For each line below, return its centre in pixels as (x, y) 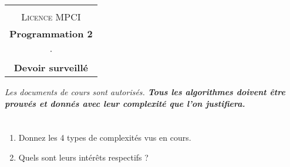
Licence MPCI (51, 17)
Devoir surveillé (51, 67)
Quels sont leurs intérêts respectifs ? (83, 157)
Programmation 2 (51, 34)
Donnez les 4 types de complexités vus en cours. (105, 138)
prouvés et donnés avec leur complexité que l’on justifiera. (125, 103)
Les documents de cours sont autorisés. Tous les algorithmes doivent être (145, 92)
